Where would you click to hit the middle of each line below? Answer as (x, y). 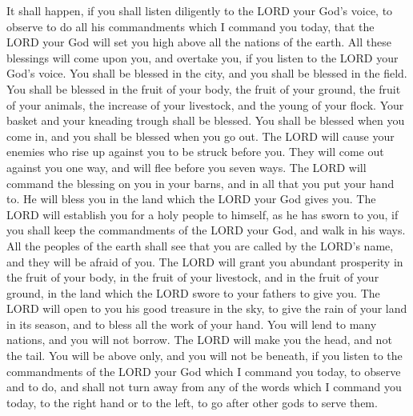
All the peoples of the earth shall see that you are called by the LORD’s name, (200, 245)
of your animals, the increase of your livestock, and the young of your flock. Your (205, 104)
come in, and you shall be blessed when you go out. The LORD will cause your (200, 136)
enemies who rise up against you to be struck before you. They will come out (195, 152)
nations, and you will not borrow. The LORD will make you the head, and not (199, 340)
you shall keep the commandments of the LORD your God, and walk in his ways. (206, 230)
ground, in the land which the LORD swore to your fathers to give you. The (193, 292)
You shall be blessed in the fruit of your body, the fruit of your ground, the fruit (204, 88)
